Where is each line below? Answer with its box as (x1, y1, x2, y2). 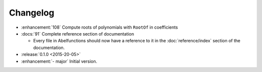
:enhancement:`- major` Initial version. (21, 58, 97, 64)
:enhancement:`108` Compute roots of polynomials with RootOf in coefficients (21, 24, 178, 30)
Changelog (9, 7, 54, 18)
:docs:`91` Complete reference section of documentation (21, 31, 134, 36)
